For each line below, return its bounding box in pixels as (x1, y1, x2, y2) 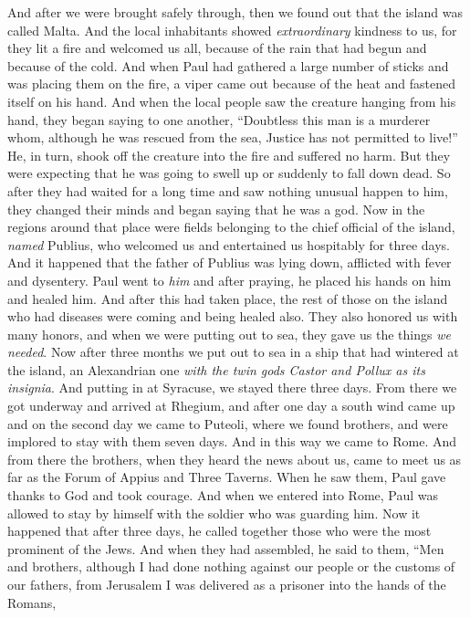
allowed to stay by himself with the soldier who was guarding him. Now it (7, 503, 421, 522)
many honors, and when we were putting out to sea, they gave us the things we (7, 324, 451, 343)
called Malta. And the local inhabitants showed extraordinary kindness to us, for (7, 20, 457, 39)
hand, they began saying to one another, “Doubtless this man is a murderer (7, 110, 431, 129)
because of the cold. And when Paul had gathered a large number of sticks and (7, 56, 449, 75)
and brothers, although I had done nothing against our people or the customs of (7, 557, 455, 576)
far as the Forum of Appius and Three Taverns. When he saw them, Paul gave (7, 467, 446, 487)
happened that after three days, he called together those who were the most (7, 521, 432, 540)
